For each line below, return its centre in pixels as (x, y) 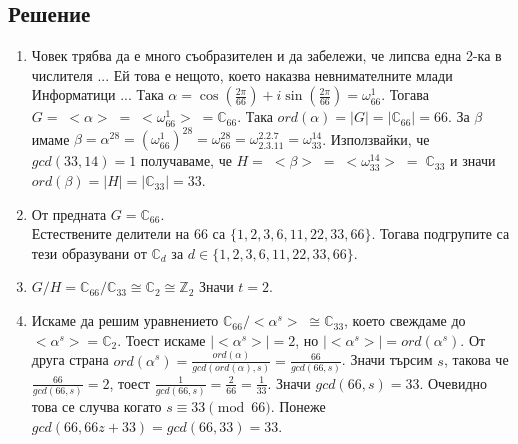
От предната (69, 213)
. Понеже (298, 406)
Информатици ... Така (97, 94)
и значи (473, 160)
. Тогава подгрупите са (440, 233)
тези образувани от (89, 252)
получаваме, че (186, 160)
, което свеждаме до (405, 320)
